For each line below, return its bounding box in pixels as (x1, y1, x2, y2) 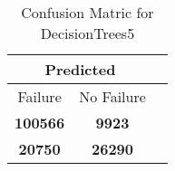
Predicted (44, 59, 116, 80)
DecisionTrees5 (40, 23, 135, 43)
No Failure (79, 86, 146, 107)
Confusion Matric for (21, 2, 154, 23)
